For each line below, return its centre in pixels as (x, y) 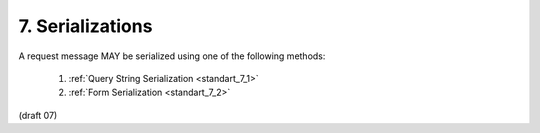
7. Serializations (85, 26)
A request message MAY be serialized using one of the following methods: (172, 56)
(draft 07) (38, 115)
